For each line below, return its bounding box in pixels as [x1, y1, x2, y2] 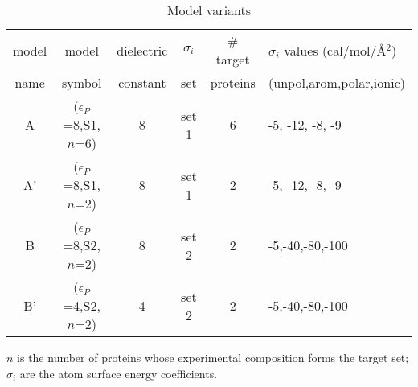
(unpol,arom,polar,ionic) [268, 73, 405, 92]
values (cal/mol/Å [284, 40, 387, 60]
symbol [62, 73, 102, 92]
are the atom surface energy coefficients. [19, 364, 218, 381]
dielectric [117, 40, 168, 60]
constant [118, 73, 166, 92]
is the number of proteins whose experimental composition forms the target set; [17, 349, 409, 365]
